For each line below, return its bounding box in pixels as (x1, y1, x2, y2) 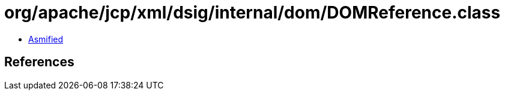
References (4, 54, 74, 70)
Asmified (28, 33, 64, 44)
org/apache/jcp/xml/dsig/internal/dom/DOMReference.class (4, 2, 501, 23)
